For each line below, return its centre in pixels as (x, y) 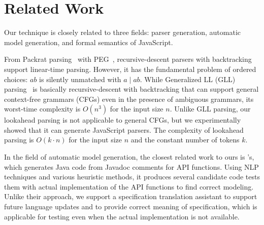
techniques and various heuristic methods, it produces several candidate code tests (132, 177)
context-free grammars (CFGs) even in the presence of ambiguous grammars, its (129, 99)
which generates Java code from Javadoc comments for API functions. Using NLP (131, 166)
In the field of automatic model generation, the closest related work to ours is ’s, (129, 157)
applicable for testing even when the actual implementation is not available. (122, 216)
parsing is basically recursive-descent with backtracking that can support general (131, 89)
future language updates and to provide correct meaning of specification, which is (131, 207)
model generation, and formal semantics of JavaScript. (89, 42)
